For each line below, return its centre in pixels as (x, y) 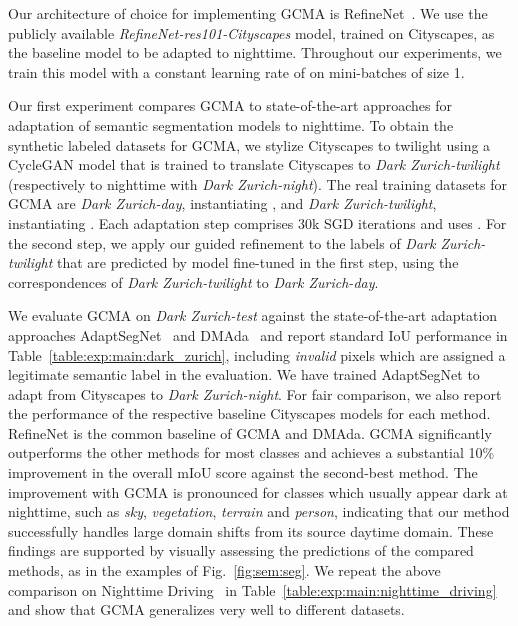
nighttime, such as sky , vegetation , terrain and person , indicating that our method (259, 511)
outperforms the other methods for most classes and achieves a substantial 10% (251, 452)
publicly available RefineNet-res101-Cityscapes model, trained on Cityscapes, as (251, 32)
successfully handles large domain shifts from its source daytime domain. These (251, 530)
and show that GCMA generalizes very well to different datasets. (206, 609)
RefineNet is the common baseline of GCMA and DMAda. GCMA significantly (250, 432)
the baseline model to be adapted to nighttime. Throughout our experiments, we (255, 52)
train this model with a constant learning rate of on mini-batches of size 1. (236, 71)
